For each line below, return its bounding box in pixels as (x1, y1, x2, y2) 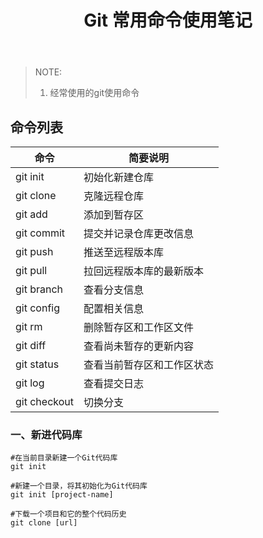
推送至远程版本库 (83, 246, 165, 259)
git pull (15, 264, 48, 277)
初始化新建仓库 (83, 171, 155, 184)
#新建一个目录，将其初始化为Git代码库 (10, 481, 148, 491)
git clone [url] (10, 518, 78, 528)
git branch (15, 282, 64, 296)
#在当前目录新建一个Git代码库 (10, 453, 118, 463)
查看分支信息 (83, 283, 145, 296)
